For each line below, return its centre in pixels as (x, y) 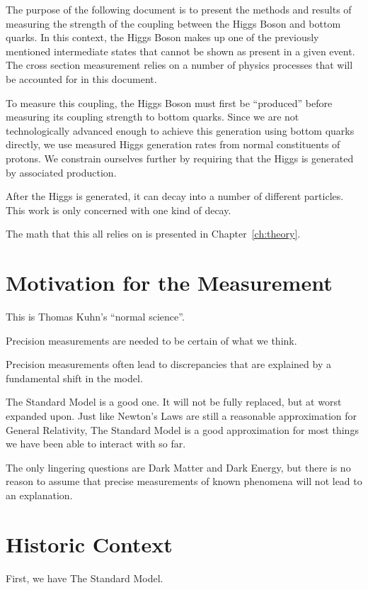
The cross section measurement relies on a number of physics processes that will (179, 65)
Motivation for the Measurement (169, 283)
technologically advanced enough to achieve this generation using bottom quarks (180, 130)
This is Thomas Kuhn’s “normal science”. (95, 317)
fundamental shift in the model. (74, 378)
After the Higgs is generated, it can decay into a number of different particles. (175, 196)
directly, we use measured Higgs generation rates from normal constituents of (173, 144)
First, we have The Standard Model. (85, 578)
